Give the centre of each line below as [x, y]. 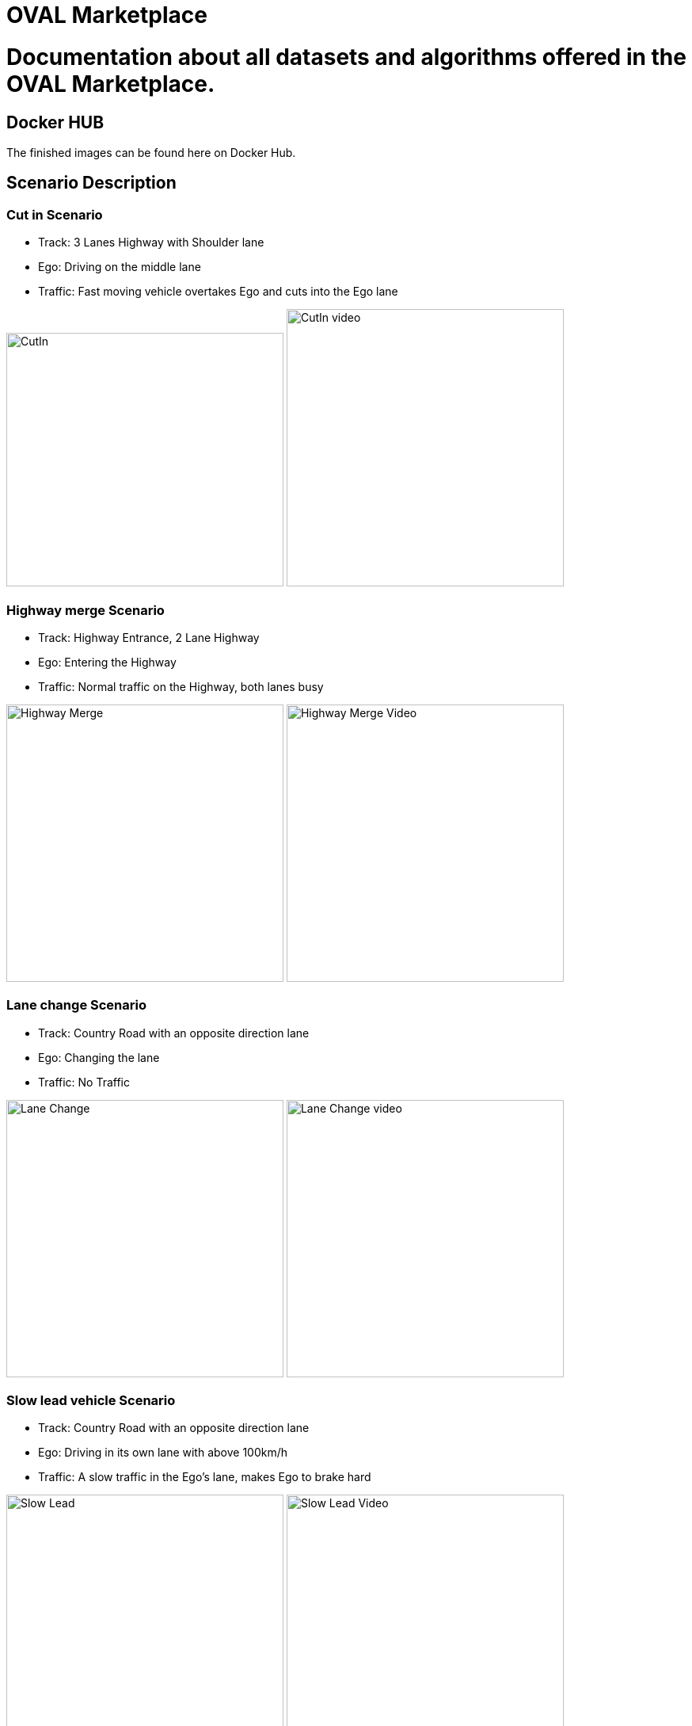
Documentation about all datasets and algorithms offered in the [346, 57]
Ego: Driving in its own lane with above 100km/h [163, 1453]
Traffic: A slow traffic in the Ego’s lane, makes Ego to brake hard [205, 1477]
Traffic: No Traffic [84, 1082]
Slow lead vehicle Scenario [91, 1401]
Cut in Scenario [55, 214]
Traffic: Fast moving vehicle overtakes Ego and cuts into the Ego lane [218, 292]
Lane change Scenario [76, 1005]
